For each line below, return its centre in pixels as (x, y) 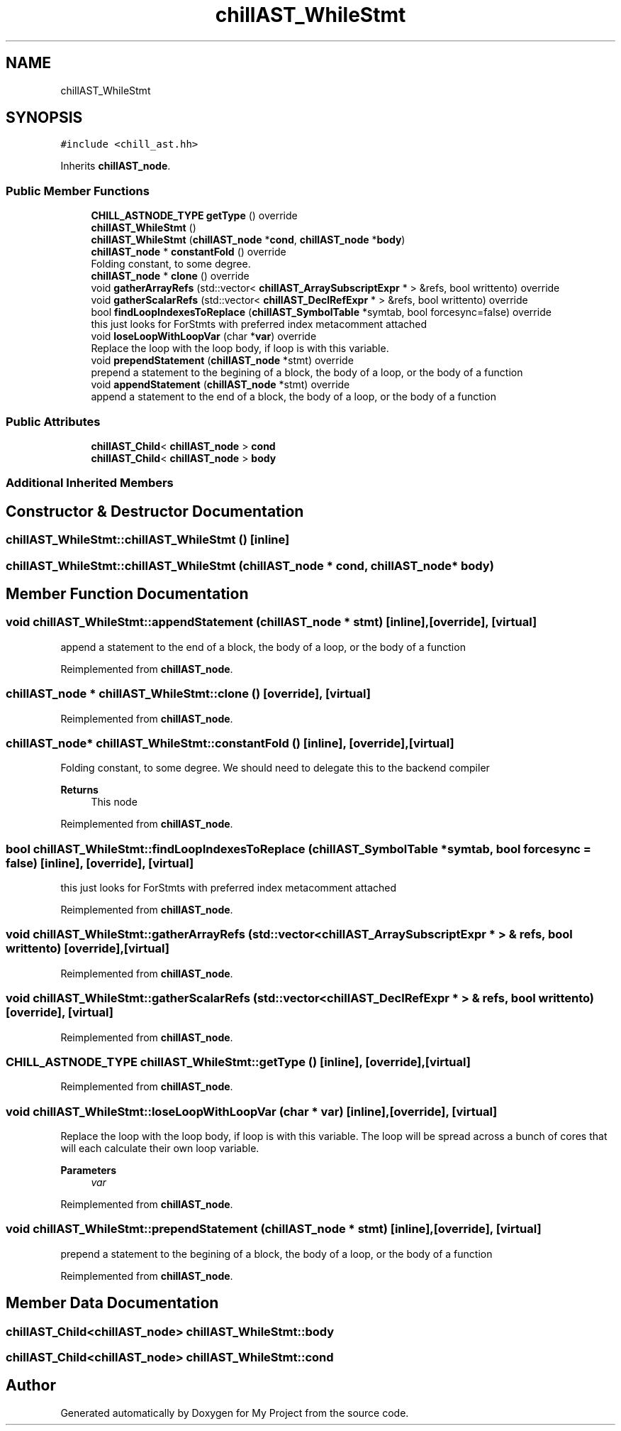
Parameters (89, 1170)
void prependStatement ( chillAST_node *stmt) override (222, 361)
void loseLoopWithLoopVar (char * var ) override (204, 336)
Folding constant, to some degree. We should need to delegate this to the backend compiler (275, 768)
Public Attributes (53, 421)
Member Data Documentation (112, 1303)
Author (31, 1386)
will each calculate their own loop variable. (160, 1148)
